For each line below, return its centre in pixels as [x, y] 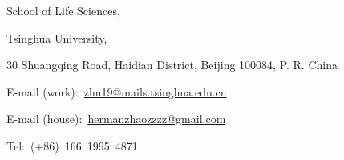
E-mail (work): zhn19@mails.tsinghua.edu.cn [117, 91]
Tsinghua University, [57, 37]
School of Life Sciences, [63, 10]
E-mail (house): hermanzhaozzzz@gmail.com [116, 119]
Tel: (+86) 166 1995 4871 [72, 145]
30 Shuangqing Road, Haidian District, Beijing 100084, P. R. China [172, 65]
